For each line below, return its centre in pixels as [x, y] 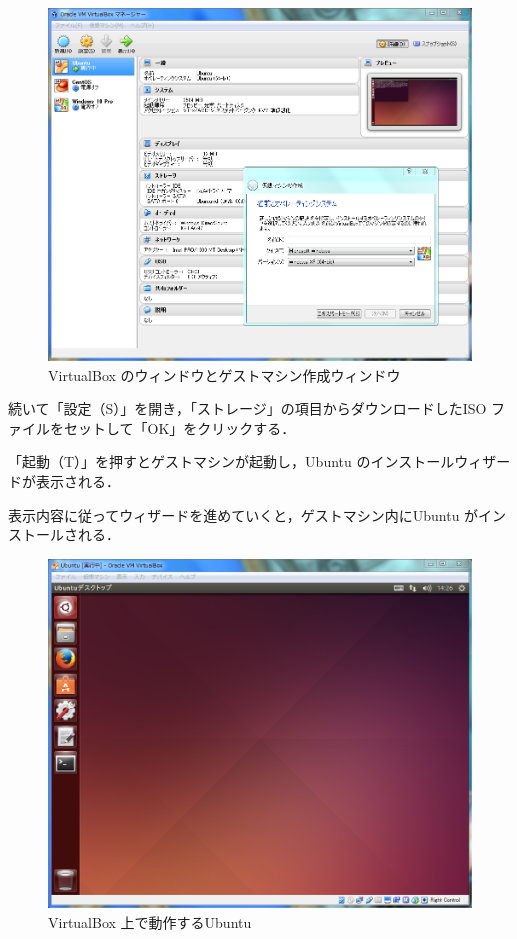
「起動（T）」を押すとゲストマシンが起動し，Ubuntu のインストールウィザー [259, 461]
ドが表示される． [64, 481]
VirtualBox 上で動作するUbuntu [150, 921]
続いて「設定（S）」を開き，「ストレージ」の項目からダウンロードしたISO [247, 408]
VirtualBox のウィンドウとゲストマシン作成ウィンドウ [224, 374]
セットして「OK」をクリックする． [179, 427]
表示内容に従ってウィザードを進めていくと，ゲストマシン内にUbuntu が [243, 514]
